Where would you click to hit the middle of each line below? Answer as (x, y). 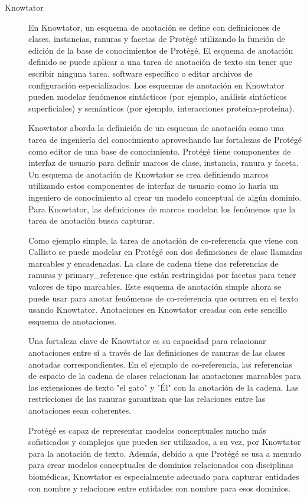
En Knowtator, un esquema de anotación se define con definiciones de (154, 27)
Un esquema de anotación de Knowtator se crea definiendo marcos (148, 174)
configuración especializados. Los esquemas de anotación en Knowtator (156, 85)
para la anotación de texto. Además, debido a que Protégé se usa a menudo (165, 453)
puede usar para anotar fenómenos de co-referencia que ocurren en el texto (164, 298)
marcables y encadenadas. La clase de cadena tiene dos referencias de (153, 263)
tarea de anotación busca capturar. (92, 220)
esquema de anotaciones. (73, 321)
